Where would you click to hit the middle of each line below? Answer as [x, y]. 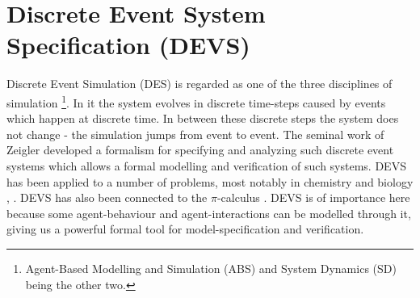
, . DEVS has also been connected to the [107, 197]
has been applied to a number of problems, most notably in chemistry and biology [210, 181]
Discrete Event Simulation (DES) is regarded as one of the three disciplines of [199, 84]
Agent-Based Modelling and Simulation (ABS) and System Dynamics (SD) [211, 268]
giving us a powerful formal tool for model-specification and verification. [185, 229]
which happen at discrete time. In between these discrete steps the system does [203, 118]
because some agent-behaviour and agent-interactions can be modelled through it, [209, 213]
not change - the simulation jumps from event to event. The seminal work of [195, 134]
